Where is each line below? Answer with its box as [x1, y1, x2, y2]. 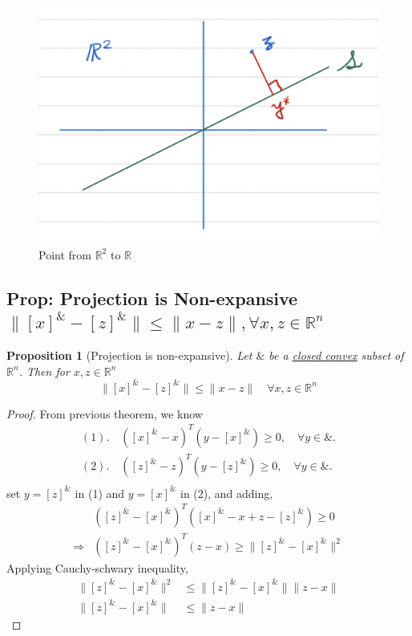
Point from [38, 246, 91, 263]
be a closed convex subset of [269, 347, 404, 363]
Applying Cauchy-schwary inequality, [6, 559, 188, 576]
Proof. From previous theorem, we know [6, 405, 203, 422]
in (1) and [75, 484, 125, 501]
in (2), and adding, [180, 484, 273, 501]
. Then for [18, 362, 70, 379]
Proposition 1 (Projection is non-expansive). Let [6, 347, 252, 363]
